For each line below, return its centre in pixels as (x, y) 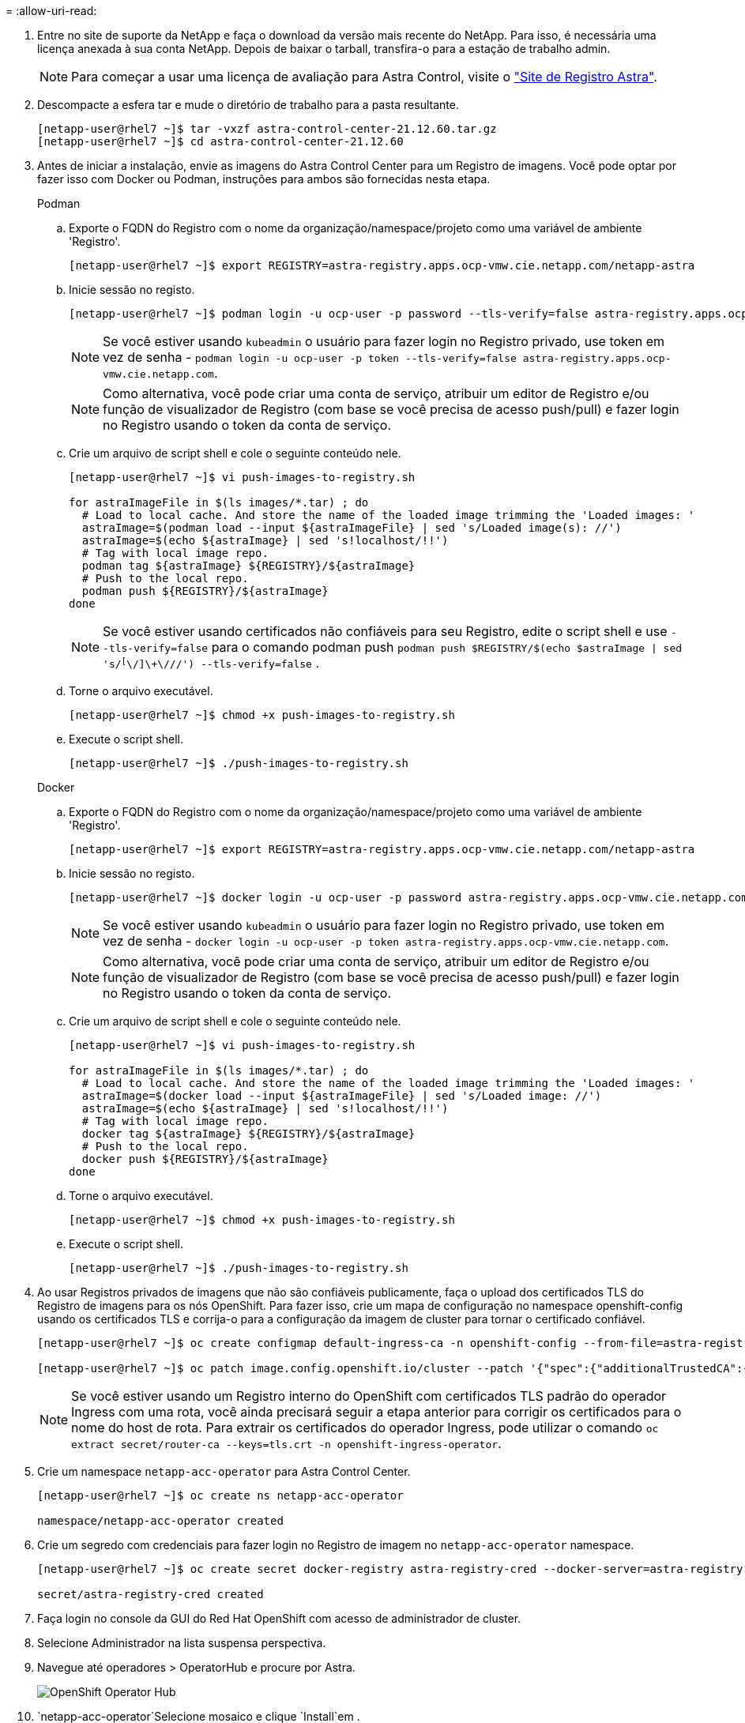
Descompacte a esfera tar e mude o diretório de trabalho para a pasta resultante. (248, 105)
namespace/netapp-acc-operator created (160, 1521)
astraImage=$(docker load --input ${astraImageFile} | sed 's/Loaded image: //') (342, 1096)
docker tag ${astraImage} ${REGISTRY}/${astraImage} (248, 1134)
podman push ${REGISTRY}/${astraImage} (205, 591)
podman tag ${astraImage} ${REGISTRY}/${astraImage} (248, 566)
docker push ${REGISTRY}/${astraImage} (205, 1159)
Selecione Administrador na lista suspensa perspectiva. (182, 1643)
